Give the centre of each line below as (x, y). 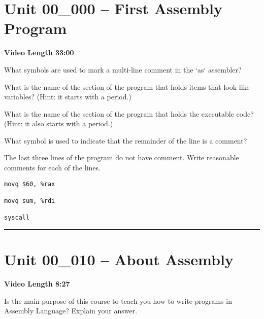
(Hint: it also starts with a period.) (59, 123)
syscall (17, 218)
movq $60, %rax (30, 184)
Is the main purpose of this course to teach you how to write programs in (118, 300)
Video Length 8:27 (37, 284)
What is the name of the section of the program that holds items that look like (127, 86)
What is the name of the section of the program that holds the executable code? (129, 113)
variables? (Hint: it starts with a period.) (68, 97)
